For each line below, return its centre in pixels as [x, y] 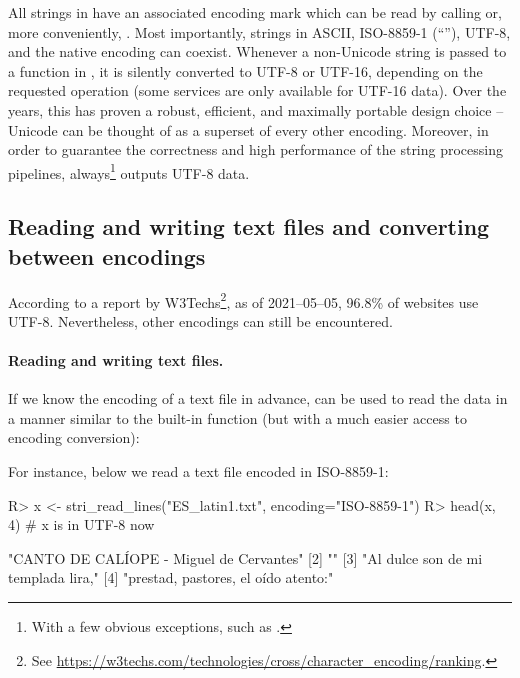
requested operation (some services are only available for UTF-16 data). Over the [257, 90]
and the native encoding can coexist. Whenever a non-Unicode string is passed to [257, 51]
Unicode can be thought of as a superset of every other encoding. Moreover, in [248, 129]
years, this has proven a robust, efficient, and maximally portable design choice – [256, 109]
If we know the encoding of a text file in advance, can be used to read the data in [258, 398]
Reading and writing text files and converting [249, 226]
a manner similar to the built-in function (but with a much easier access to [237, 417]
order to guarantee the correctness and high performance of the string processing [256, 149]
